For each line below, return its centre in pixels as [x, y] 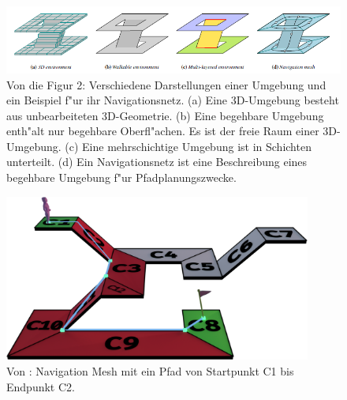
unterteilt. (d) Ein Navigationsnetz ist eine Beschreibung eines [157, 162]
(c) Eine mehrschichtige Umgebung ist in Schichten [188, 146]
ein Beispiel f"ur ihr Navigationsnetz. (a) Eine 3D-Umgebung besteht [173, 100]
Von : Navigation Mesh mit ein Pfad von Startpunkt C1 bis [150, 371]
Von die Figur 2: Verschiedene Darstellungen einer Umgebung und [166, 84]
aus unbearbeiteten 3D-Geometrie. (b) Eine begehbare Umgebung [165, 115]
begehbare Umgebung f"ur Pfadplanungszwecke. [121, 177]
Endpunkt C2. [41, 386]
